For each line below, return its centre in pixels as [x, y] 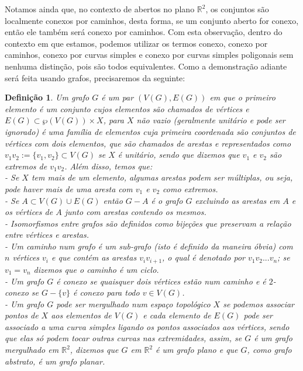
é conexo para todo [106, 292]
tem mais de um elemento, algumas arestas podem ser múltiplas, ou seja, [162, 177]
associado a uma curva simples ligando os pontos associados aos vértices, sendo [147, 326]
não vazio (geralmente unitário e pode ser [211, 120]
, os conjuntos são [237, 9]
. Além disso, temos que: [109, 166]
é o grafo [167, 200]
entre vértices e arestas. [47, 235]
